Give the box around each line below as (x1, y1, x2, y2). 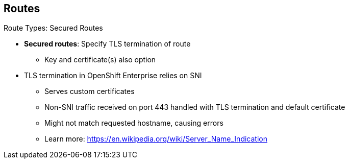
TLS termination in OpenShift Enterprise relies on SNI (24, 71, 202, 80)
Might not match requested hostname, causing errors (44, 119, 223, 128)
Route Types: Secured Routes (4, 24, 103, 33)
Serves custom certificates (44, 87, 135, 96)
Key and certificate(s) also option (44, 55, 156, 64)
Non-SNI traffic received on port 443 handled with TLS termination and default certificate (44, 103, 345, 112)
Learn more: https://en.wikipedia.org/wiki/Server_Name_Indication (44, 134, 267, 144)
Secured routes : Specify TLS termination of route (24, 39, 191, 49)
